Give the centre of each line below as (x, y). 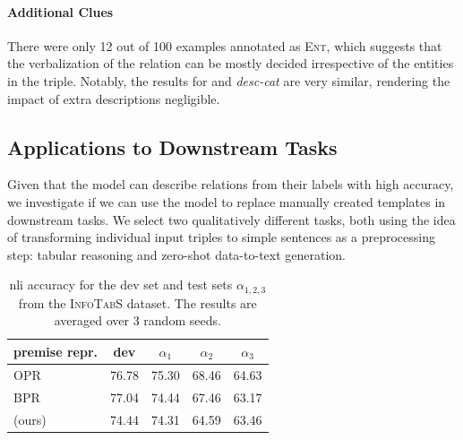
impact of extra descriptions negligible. (114, 98)
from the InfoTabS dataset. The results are (137, 302)
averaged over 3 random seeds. (137, 320)
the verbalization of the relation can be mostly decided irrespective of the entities (231, 63)
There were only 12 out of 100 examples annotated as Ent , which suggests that (225, 45)
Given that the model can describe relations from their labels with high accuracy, (231, 184)
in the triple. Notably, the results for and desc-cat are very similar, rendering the (229, 80)
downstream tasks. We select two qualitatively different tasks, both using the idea (231, 219)
